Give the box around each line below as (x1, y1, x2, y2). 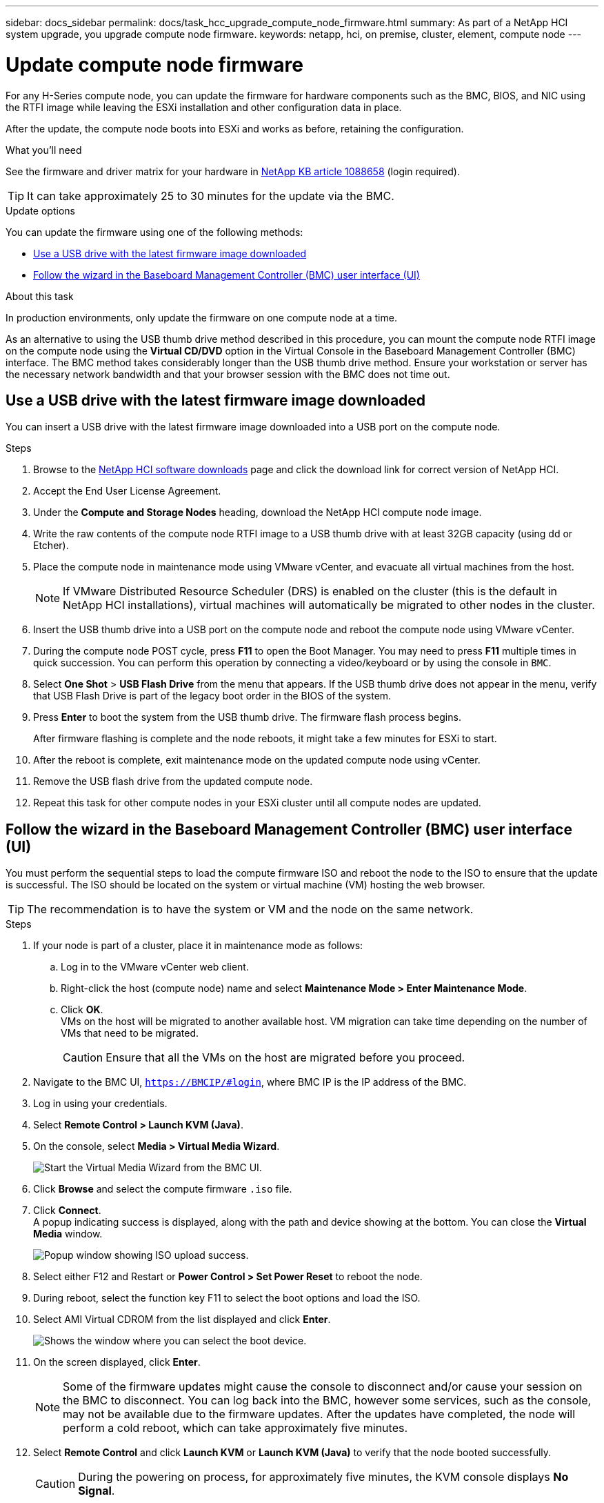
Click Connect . (33, 1204, 101, 1217)
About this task (6, 290, 74, 302)
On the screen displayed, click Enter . (33, 1356, 201, 1368)
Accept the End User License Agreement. (33, 485, 221, 497)
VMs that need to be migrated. (61, 1027, 199, 1039)
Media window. (33, 1228, 103, 1240)
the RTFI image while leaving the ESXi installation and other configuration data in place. (6, 101, 402, 113)
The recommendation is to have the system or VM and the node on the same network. (27, 902, 474, 917)
